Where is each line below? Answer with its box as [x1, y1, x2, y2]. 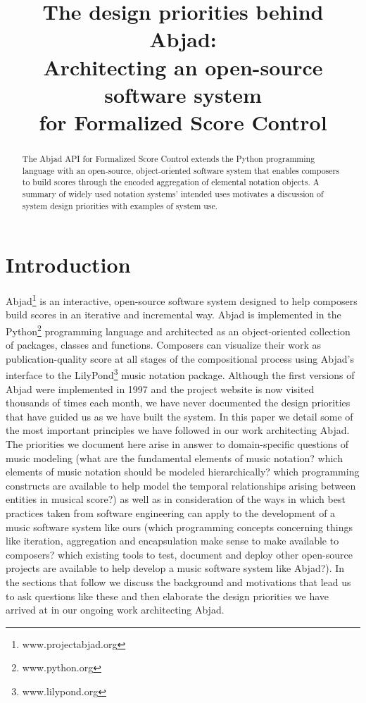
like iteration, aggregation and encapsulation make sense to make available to [6, 533, 339, 548]
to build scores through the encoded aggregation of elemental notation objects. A [22, 176, 320, 188]
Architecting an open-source [43, 52, 323, 81]
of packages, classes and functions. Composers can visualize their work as [6, 337, 321, 352]
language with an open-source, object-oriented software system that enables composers [22, 164, 339, 176]
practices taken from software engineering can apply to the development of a [6, 506, 336, 521]
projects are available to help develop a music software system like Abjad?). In [6, 561, 345, 576]
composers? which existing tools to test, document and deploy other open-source [6, 547, 353, 561]
